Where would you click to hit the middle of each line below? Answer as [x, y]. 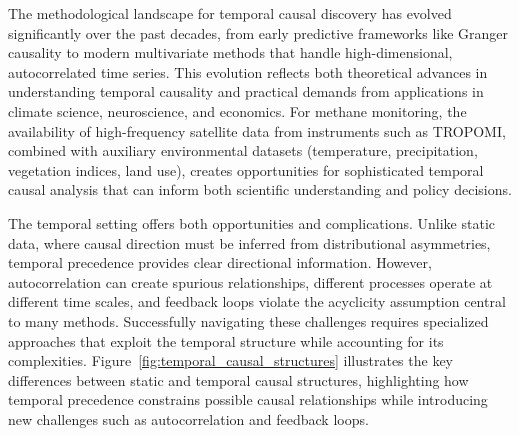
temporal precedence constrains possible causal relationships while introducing [248, 399]
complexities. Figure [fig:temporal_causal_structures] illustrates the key [230, 360]
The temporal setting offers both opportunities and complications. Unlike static [252, 222]
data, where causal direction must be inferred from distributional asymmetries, [249, 242]
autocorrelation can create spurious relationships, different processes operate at [250, 281]
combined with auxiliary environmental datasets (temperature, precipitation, [243, 150]
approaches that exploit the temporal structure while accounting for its [226, 340]
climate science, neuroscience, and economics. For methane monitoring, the [237, 110]
